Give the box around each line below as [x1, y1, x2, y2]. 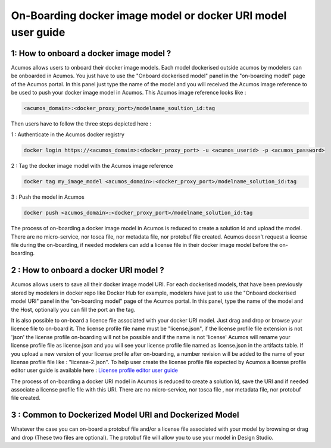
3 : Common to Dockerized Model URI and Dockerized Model [11, 410, 239, 420]
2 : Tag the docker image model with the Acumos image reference [11, 162, 173, 170]
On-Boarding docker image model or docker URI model [11, 9, 287, 22]
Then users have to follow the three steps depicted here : [11, 120, 152, 127]
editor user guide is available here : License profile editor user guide [11, 366, 178, 374]
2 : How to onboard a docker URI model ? [11, 265, 164, 275]
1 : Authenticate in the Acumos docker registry [11, 131, 125, 138]
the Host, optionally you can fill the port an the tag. [11, 306, 136, 313]
